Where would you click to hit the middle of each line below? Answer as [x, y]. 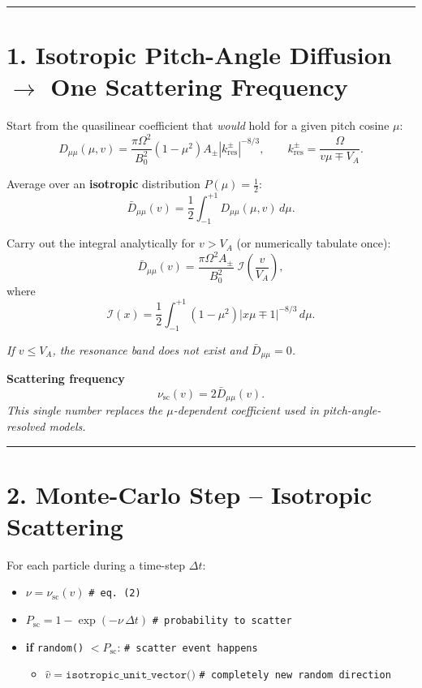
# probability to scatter [222, 621]
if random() [55, 646]
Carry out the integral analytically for [101, 243]
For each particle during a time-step [96, 564]
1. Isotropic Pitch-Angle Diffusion [199, 55]
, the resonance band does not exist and [150, 349]
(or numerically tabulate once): [314, 243]
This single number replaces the [85, 410]
